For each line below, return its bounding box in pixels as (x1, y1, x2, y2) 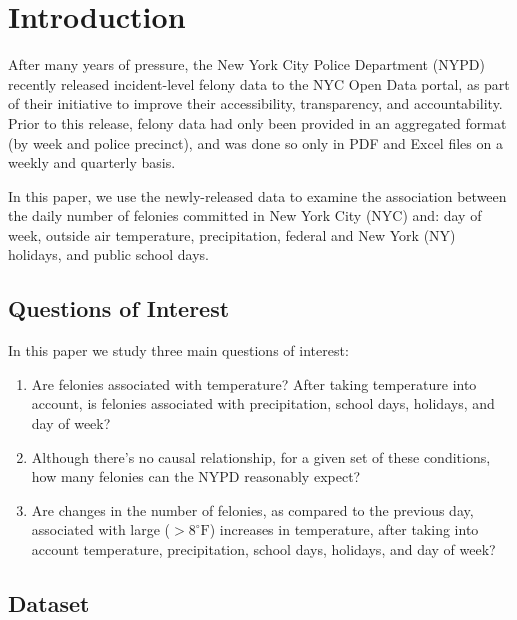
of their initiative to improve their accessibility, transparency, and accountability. (8, 93, 503, 114)
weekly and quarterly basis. (8, 152, 176, 173)
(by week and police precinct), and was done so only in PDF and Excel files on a (8, 132, 503, 153)
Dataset (8, 588, 90, 618)
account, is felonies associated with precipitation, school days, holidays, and (31, 393, 495, 414)
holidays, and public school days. (8, 244, 209, 265)
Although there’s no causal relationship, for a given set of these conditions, (31, 446, 491, 467)
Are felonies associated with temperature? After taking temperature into (31, 373, 477, 394)
